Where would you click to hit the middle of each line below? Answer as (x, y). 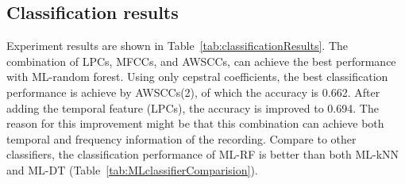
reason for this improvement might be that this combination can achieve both (195, 123)
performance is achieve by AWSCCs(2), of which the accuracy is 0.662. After (193, 92)
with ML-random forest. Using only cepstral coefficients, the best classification (197, 77)
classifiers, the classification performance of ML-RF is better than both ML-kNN (203, 154)
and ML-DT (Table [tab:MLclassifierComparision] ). (132, 169)
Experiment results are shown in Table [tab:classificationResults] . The (177, 46)
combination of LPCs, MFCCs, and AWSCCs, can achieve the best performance (201, 61)
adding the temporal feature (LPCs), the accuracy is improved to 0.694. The (193, 107)
